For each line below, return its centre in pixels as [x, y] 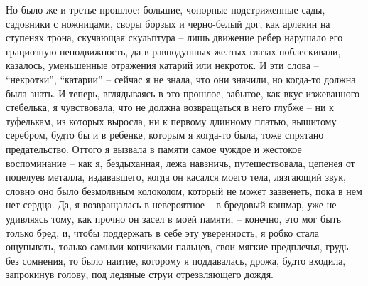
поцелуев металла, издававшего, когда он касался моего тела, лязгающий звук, [176, 177]
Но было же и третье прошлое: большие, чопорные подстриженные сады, [166, 9]
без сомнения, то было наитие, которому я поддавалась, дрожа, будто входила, [176, 260]
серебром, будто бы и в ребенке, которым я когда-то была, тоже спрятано [165, 135]
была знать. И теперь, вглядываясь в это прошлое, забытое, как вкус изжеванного [183, 93]
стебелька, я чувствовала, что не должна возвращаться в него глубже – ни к [170, 107]
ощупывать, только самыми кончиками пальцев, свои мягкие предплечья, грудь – [182, 247]
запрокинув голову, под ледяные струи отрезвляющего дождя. [140, 274]
